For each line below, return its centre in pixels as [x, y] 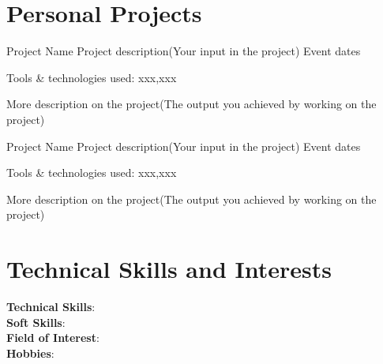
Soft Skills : [36, 322]
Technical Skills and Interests [169, 269]
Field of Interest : [53, 338]
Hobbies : [30, 353]
